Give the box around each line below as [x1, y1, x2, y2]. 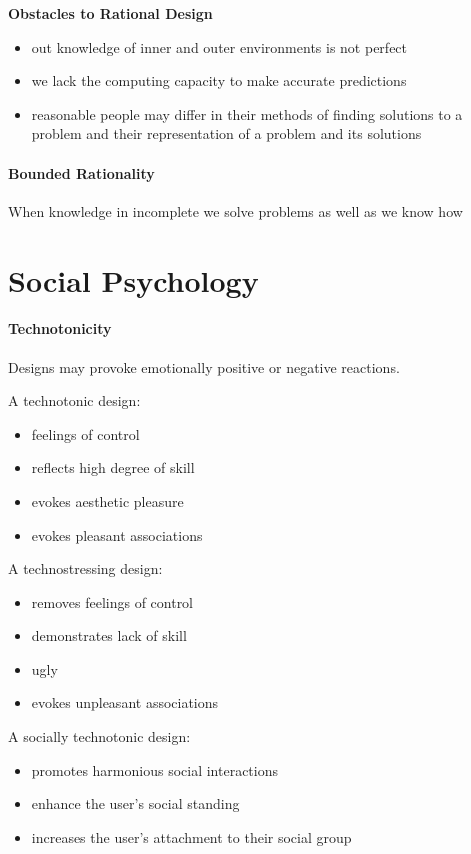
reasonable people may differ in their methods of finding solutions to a [31, 103, 463, 124]
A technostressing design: [8, 558, 163, 579]
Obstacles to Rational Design [8, 3, 213, 23]
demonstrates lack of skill [31, 625, 187, 646]
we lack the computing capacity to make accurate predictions [31, 70, 407, 91]
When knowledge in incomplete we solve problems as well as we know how [8, 200, 463, 221]
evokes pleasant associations [31, 524, 203, 545]
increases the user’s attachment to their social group [31, 826, 352, 847]
